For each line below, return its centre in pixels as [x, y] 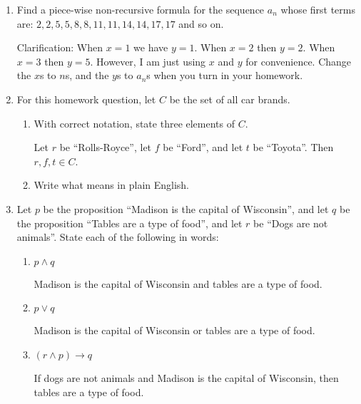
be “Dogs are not [291, 223]
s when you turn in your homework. [225, 75]
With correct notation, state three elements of [134, 123]
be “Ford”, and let [203, 147]
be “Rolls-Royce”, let [106, 147]
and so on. [201, 23]
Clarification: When [60, 47]
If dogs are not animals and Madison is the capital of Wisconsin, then [186, 377]
